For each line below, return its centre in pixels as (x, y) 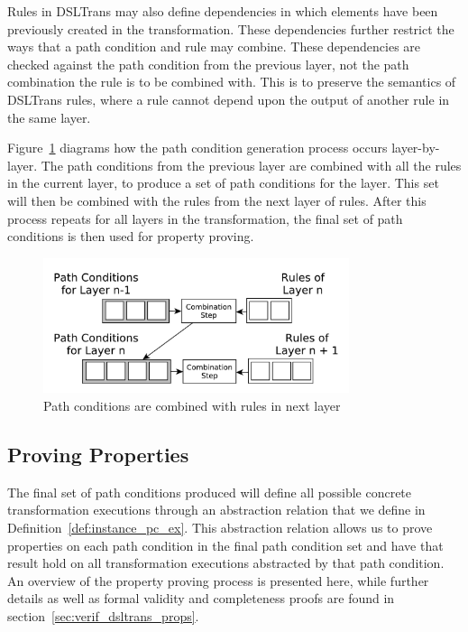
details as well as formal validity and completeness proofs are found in (201, 598)
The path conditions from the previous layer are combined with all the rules (251, 165)
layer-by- (416, 148)
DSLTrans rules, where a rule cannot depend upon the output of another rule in (229, 99)
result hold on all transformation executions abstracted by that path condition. (226, 563)
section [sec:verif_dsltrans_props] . (103, 615)
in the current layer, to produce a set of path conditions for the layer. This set (223, 183)
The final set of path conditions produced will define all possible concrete (210, 492)
